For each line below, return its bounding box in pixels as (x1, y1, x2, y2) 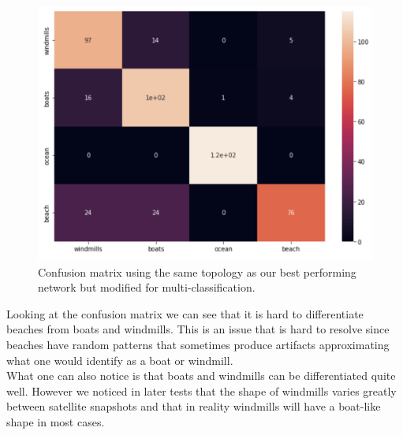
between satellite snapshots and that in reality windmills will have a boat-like (6, 398, 381, 415)
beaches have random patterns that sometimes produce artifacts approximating (6, 336, 390, 352)
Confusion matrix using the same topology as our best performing (38, 263, 356, 280)
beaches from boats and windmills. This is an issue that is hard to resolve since (6, 321, 390, 337)
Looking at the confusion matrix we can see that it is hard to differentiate (6, 305, 364, 322)
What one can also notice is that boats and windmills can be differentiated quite (6, 367, 396, 384)
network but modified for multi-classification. (38, 279, 256, 296)
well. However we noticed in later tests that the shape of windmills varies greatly (6, 382, 397, 399)
